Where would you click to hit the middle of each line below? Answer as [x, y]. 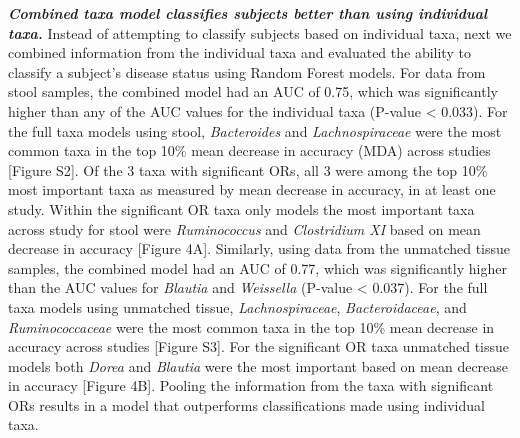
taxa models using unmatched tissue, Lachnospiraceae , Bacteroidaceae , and [237, 306]
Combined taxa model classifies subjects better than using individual [248, 13]
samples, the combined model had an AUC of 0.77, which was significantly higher [257, 267]
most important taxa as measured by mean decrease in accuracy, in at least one [252, 189]
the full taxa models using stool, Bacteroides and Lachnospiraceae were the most [255, 130]
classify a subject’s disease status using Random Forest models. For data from [247, 71]
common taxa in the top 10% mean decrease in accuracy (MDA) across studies [249, 150]
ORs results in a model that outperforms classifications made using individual [246, 404]
